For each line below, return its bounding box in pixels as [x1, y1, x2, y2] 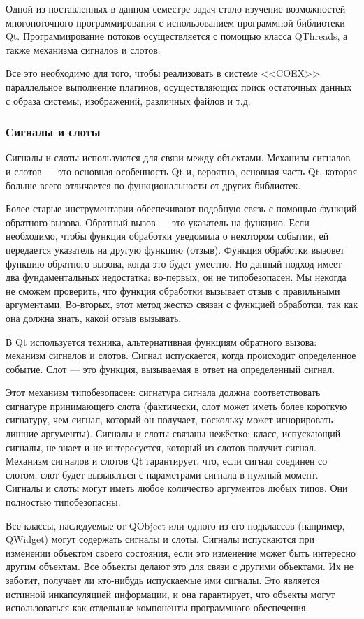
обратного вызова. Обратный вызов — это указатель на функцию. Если [6, 214, 310, 229]
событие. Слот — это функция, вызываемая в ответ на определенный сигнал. [6, 361, 335, 376]
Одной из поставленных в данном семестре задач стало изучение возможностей [6, 1, 346, 15]
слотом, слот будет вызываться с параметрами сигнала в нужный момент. [6, 467, 319, 481]
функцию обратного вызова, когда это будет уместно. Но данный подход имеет [6, 256, 342, 270]
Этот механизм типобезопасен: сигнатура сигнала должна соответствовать [6, 385, 321, 400]
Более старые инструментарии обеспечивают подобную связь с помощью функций [6, 201, 357, 216]
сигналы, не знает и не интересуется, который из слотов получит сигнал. [6, 439, 316, 454]
